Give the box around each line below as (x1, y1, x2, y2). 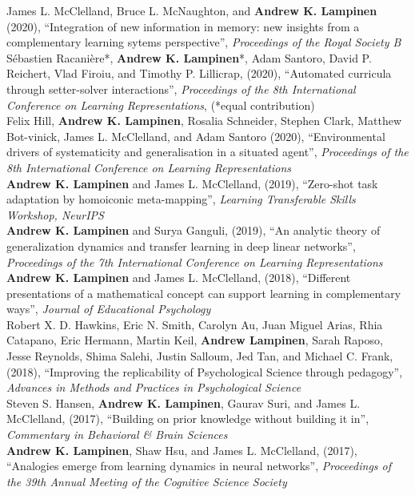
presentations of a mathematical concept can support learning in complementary (6, 284, 401, 301)
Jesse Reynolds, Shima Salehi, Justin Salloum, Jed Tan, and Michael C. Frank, (6, 348, 393, 364)
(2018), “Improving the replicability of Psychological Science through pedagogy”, (6, 363, 403, 380)
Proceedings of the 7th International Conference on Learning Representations (6, 253, 383, 270)
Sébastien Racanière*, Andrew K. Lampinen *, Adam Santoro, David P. (6, 49, 372, 66)
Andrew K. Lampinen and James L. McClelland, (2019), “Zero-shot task (6, 175, 378, 191)
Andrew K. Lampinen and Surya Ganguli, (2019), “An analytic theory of (6, 222, 381, 239)
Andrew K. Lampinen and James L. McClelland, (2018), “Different (6, 269, 351, 286)
